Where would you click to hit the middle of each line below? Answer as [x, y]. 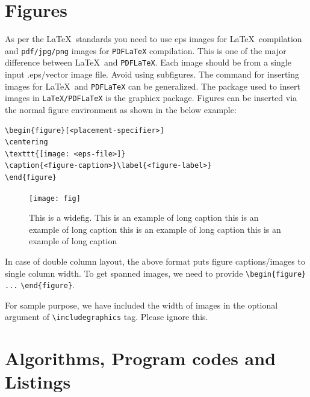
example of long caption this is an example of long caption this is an [155, 229]
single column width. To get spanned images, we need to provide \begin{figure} [156, 273]
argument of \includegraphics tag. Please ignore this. [107, 317]
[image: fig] [55, 198]
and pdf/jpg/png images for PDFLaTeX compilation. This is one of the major [146, 50]
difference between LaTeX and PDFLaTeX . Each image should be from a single [148, 62]
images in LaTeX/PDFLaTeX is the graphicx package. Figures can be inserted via [151, 98]
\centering [26, 142]
